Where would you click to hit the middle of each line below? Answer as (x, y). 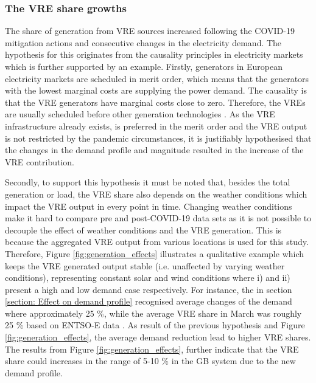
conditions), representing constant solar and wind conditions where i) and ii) (148, 278)
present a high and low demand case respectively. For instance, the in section (149, 289)
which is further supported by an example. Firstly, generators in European (144, 66)
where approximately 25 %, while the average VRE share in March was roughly (153, 313)
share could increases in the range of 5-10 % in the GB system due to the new (150, 361)
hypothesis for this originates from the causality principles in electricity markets (154, 54)
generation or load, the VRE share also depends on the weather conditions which (156, 194)
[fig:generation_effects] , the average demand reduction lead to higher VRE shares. (158, 337)
